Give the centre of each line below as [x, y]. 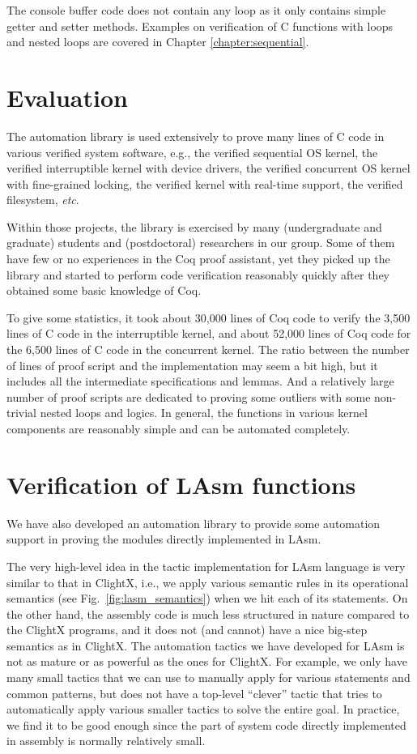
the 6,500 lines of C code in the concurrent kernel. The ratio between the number [208, 349]
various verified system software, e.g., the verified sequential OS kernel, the [192, 152]
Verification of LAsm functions [181, 484]
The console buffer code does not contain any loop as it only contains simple [196, 10]
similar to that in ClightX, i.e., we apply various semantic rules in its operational [208, 582]
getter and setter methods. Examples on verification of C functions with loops [200, 26]
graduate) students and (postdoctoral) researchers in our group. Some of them [201, 243]
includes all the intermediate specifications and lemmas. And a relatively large [200, 381]
